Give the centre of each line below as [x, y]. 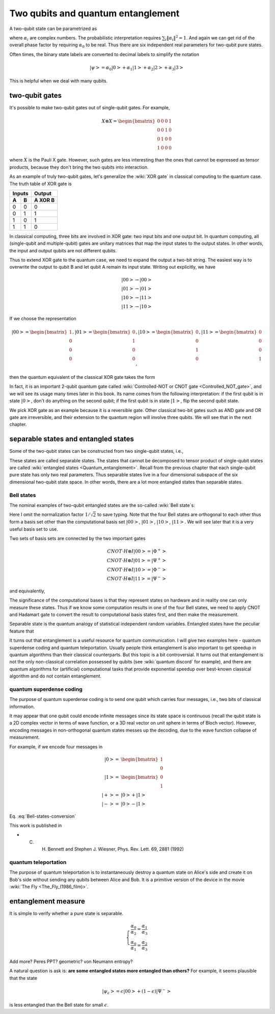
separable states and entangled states [72, 439]
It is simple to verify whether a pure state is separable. [66, 914]
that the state [23, 978]
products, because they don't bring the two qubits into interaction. [79, 167]
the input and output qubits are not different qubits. [63, 250]
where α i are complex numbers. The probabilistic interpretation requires [85, 38]
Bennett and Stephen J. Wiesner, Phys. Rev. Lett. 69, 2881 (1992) [116, 849]
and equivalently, [27, 591]
